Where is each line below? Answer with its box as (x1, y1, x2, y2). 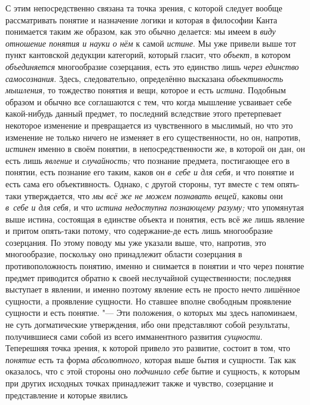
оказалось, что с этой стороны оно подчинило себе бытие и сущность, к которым (5, 365, 300, 377)
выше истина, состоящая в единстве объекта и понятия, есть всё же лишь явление (5, 212, 305, 225)
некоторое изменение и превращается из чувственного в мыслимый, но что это (5, 118, 293, 131)
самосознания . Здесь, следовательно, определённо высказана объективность (5, 72, 283, 84)
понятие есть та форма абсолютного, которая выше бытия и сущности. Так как (5, 353, 296, 366)
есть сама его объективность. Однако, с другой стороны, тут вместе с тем (5, 177, 274, 190)
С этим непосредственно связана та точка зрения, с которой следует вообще (5, 2, 283, 14)
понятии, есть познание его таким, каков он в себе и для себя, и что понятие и (5, 166, 294, 178)
